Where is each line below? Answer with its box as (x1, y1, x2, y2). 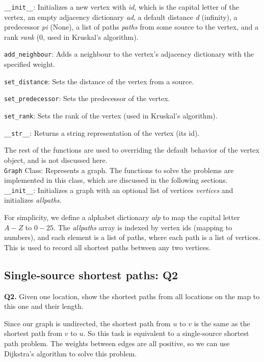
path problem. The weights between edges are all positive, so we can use (4, 337, 230, 348)
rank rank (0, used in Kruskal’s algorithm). (4, 31, 139, 42)
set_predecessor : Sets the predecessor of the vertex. (4, 93, 170, 104)
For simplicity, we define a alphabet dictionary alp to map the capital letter (4, 212, 240, 222)
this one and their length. (4, 301, 84, 311)
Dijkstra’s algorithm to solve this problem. (4, 348, 137, 358)
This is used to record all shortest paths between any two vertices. (4, 242, 211, 252)
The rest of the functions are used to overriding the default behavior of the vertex (4, 144, 259, 155)
